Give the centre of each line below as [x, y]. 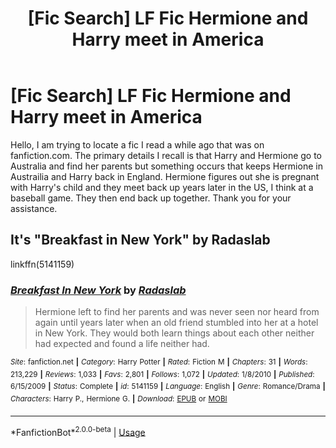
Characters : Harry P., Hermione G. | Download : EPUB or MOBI [119, 399]
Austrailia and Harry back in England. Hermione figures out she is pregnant [165, 176]
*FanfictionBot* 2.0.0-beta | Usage [78, 431]
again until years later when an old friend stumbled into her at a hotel [176, 323]
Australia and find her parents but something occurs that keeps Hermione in [166, 166]
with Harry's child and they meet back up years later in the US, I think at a [162, 187]
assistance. [34, 208]
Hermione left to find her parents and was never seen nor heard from [177, 312]
